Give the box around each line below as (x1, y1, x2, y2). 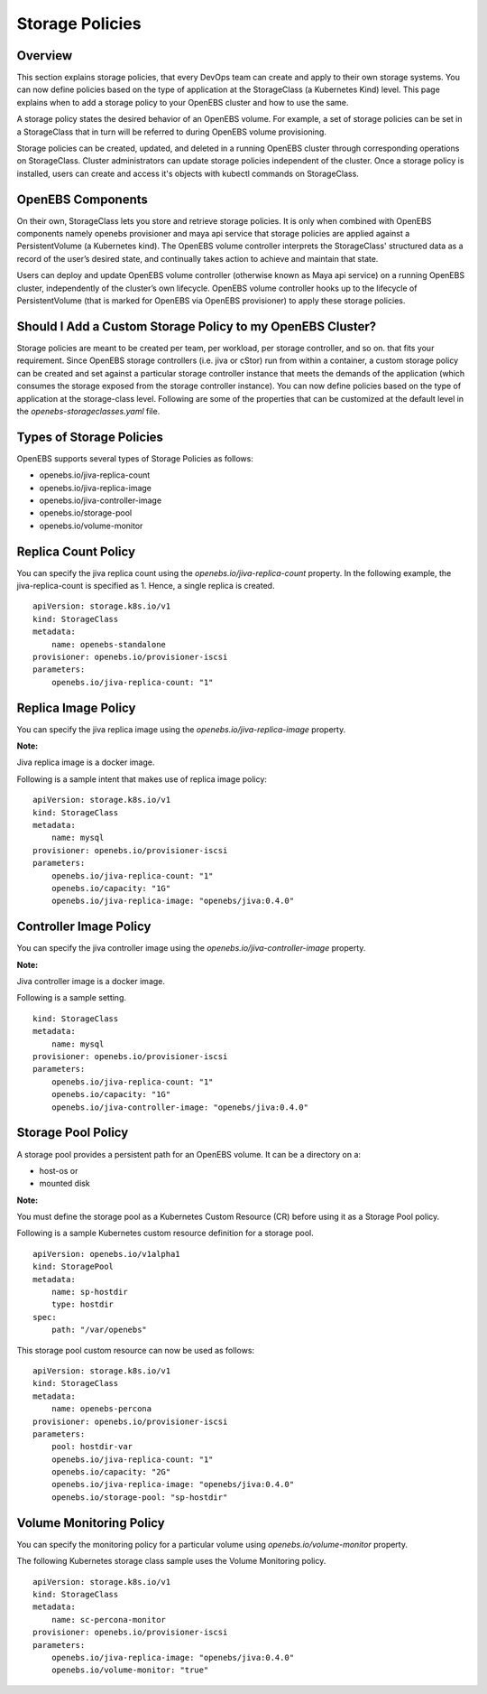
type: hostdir (51, 1299, 115, 1309)
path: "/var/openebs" (51, 1325, 148, 1336)
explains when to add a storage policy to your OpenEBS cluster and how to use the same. (16, 97, 349, 107)
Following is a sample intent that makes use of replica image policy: (16, 773, 268, 785)
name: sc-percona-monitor (51, 1615, 167, 1624)
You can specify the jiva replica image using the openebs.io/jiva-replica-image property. (16, 723, 346, 735)
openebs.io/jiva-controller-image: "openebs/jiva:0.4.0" (51, 1102, 308, 1112)
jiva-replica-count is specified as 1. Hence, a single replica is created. (16, 581, 275, 591)
